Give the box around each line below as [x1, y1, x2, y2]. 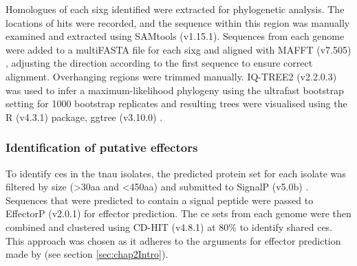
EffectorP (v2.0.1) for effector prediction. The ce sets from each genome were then [6, 206, 351, 221]
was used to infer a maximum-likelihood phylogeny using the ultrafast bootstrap [6, 82, 344, 97]
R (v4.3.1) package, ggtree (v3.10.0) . [6, 109, 163, 124]
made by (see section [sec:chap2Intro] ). [6, 247, 169, 261]
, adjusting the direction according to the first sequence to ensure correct [6, 56, 313, 70]
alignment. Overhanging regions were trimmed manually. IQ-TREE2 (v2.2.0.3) [6, 69, 337, 83]
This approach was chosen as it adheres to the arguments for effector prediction [6, 233, 341, 247]
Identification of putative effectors [6, 139, 198, 156]
